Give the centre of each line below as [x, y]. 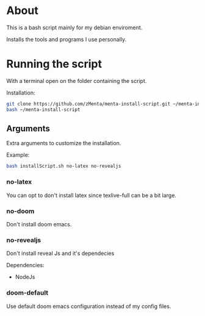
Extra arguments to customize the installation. [64, 143]
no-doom [20, 211]
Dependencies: [25, 265]
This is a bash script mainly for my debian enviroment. [74, 27]
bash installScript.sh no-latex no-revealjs [64, 166]
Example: [18, 155]
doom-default [27, 293]
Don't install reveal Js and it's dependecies [60, 253]
